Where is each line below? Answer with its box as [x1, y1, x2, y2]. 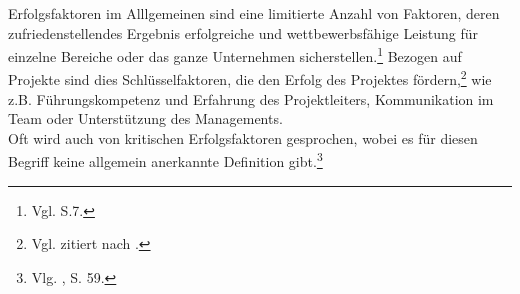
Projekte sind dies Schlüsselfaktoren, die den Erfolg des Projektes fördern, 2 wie [8, 66, 492, 90]
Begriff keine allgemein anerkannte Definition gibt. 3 [8, 148, 323, 172]
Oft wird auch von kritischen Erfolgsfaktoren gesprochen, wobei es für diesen [8, 127, 478, 148]
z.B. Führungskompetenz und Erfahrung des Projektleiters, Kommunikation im [8, 88, 494, 109]
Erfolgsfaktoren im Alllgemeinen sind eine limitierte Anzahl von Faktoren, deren [8, 3, 500, 23]
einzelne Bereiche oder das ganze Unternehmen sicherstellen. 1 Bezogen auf [8, 43, 462, 66]
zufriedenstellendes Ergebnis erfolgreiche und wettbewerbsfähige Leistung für [8, 22, 479, 43]
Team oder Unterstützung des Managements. [8, 108, 283, 129]
